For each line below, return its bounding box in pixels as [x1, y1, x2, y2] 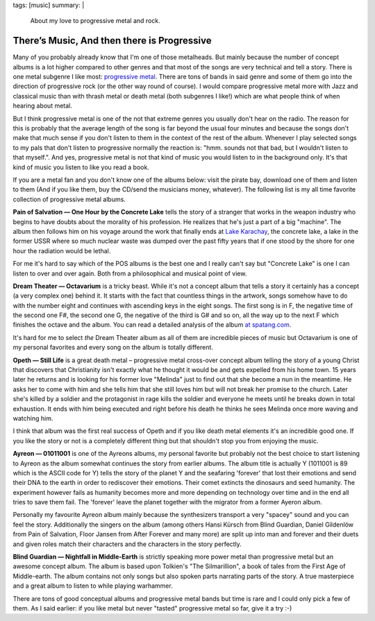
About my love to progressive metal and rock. [30, 17, 160, 25]
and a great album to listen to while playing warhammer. [12, 581, 173, 590]
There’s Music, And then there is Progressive [12, 35, 212, 46]
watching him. [12, 414, 53, 423]
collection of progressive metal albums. [12, 195, 126, 203]
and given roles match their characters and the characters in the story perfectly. [12, 540, 242, 548]
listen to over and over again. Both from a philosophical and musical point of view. [12, 269, 247, 278]
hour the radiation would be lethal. [12, 246, 111, 255]
